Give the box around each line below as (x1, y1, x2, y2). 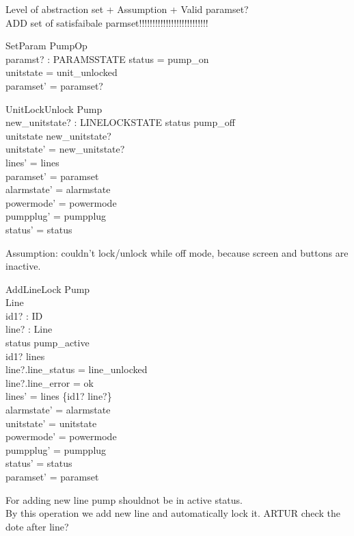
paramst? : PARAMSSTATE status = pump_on (5, 51, 209, 66)
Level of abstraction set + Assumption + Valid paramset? (5, 2, 249, 16)
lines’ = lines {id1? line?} (5, 389, 112, 403)
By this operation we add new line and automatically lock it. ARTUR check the (5, 506, 340, 520)
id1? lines (5, 348, 45, 363)
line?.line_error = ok (5, 375, 94, 390)
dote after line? (5, 519, 69, 533)
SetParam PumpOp (5, 38, 87, 53)
